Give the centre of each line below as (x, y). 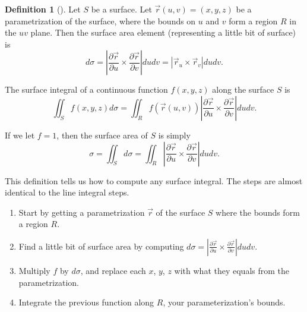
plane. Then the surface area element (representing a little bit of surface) (163, 32)
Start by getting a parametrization (82, 212)
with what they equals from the (232, 270)
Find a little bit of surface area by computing (101, 246)
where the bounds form (258, 212)
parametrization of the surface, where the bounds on (100, 21)
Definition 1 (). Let (43, 9)
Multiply (34, 270)
